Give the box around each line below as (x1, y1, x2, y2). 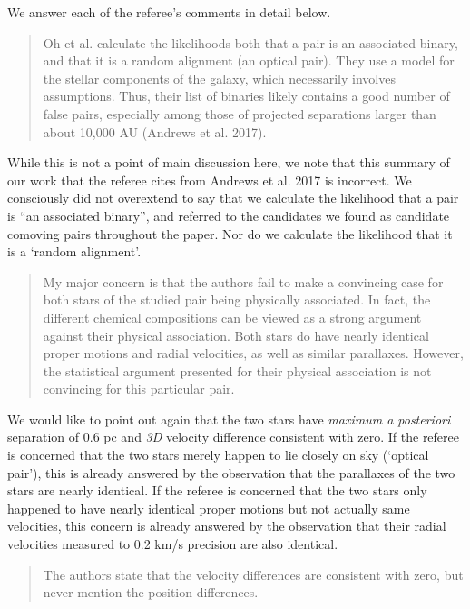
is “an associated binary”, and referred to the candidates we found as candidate (7, 205, 450, 225)
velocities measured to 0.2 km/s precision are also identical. (7, 534, 338, 554)
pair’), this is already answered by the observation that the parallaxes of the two (7, 463, 455, 482)
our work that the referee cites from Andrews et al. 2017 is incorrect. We (7, 170, 412, 189)
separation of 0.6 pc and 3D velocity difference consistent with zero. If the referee (7, 427, 460, 446)
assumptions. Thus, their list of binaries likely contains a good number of (43, 86, 450, 105)
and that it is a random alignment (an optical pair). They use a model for (43, 51, 455, 70)
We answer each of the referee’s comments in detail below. (7, 3, 331, 21)
